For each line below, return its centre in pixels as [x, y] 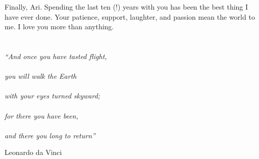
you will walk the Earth [41, 76]
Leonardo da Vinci [33, 152]
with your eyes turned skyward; [53, 96]
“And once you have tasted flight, [56, 56]
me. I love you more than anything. [59, 26]
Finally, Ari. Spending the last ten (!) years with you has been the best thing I [126, 7]
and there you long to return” [50, 135]
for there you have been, [42, 115]
